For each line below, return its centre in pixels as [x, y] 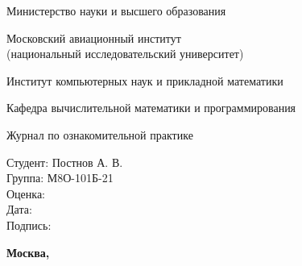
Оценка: [26, 193]
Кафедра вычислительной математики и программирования [151, 108]
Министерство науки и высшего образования [116, 10]
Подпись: [29, 224]
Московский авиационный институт [94, 37]
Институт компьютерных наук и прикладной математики [145, 80]
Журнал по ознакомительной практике [100, 134]
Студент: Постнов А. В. [65, 162]
